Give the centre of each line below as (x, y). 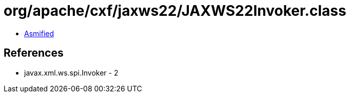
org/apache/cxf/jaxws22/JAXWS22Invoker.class (175, 11)
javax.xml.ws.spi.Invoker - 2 (71, 72)
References (34, 53)
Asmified (39, 33)
